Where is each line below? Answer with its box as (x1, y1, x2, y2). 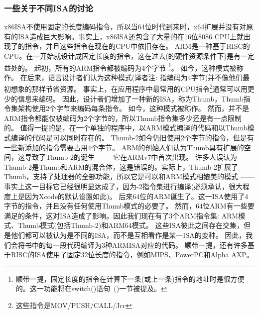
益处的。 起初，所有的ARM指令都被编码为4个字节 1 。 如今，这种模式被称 (4, 61, 244, 73)
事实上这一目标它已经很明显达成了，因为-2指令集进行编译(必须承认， (4, 181, 229, 192)
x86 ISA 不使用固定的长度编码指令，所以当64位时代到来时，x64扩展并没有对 (4, 21, 247, 32)
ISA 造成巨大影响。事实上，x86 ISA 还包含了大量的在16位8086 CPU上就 (18, 31, 244, 41)
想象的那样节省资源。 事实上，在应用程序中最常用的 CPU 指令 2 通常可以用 (10, 82, 248, 94)
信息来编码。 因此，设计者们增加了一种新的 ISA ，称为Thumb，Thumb (17, 93, 244, 104)
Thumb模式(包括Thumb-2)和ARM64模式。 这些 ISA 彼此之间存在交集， (17, 220, 244, 230)
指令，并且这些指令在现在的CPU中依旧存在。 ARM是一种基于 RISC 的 (24, 41, 250, 51)
